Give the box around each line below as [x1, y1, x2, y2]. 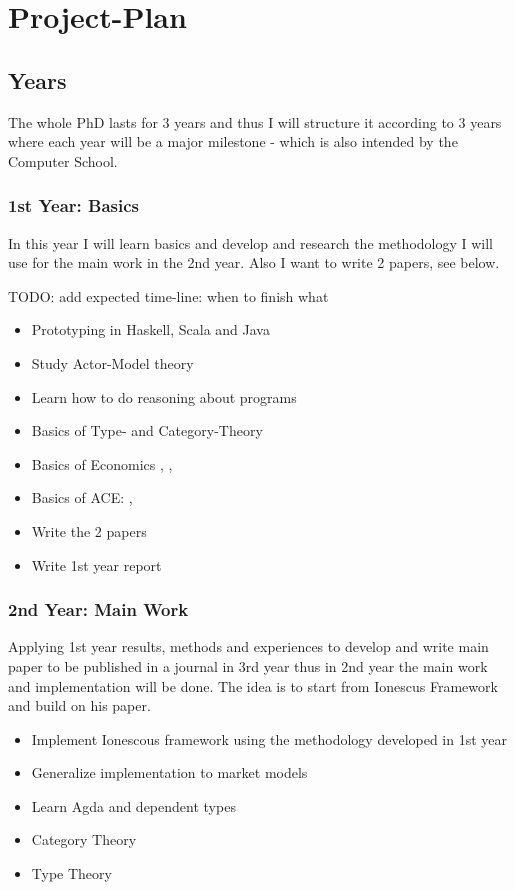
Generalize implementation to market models [31, 762, 308, 783]
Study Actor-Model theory [31, 352, 194, 373]
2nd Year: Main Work [8, 597, 189, 622]
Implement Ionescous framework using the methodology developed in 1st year [31, 728, 508, 749]
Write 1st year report [31, 554, 162, 575]
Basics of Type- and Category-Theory [31, 420, 263, 441]
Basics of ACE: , [31, 487, 133, 508]
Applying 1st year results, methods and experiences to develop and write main [8, 636, 489, 657]
